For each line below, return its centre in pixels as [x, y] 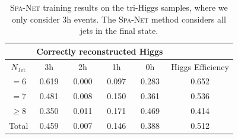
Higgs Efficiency [200, 66]
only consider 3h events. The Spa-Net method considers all [119, 19]
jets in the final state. [119, 31]
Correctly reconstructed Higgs [100, 51]
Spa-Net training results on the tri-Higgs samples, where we [119, 7]
